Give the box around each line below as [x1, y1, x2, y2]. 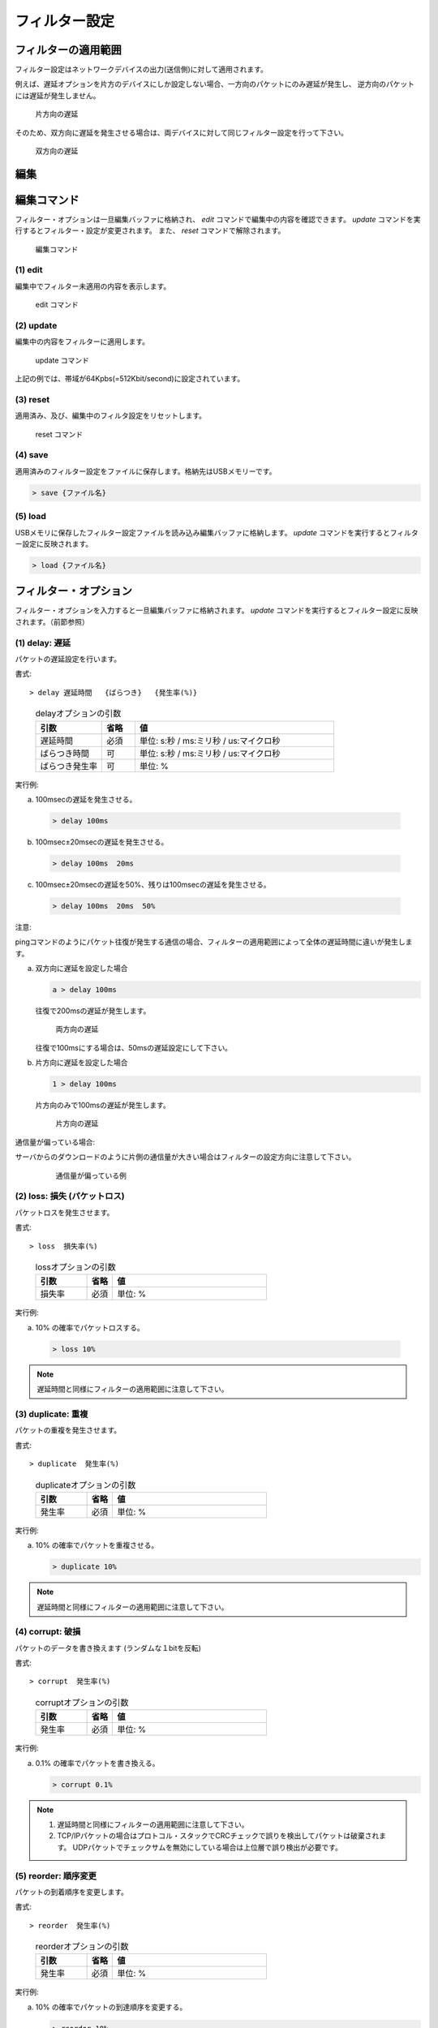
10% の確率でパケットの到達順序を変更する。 [35, 2002, 187, 2012]
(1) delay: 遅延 [15, 637, 71, 648]
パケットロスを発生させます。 [15, 1207, 114, 1217]
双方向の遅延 [35, 146, 79, 156]
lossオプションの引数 [35, 1261, 117, 1273]
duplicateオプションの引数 [35, 1479, 136, 1490]
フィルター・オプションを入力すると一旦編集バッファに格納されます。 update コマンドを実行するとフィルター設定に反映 [15, 605, 419, 616]
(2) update [15, 320, 58, 332]
